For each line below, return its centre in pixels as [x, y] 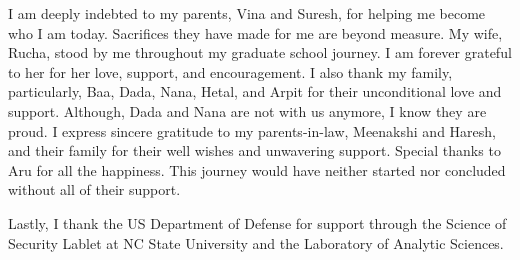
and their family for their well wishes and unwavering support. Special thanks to [254, 150]
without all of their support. [94, 189]
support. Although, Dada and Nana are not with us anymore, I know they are [247, 110]
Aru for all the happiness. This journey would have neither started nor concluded [257, 169]
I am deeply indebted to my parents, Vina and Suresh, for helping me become [247, 13]
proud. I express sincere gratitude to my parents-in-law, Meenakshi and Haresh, [252, 130]
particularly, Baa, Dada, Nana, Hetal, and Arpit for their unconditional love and [255, 91]
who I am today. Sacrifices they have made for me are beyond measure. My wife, [255, 32]
